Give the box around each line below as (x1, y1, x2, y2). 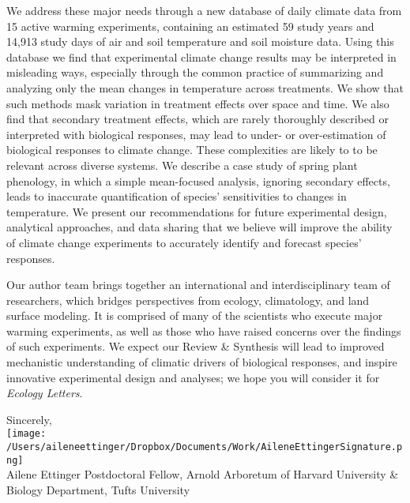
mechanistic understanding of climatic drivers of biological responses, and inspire (6, 354, 397, 370)
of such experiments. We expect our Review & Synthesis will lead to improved (6, 338, 385, 355)
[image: (6, 428, 47, 440)
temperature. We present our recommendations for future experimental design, (6, 203, 387, 220)
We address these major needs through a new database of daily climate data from (6, 2, 402, 18)
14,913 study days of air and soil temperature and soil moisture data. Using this (6, 33, 394, 50)
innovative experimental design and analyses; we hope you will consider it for (6, 369, 380, 385)
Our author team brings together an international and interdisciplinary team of (6, 276, 390, 293)
